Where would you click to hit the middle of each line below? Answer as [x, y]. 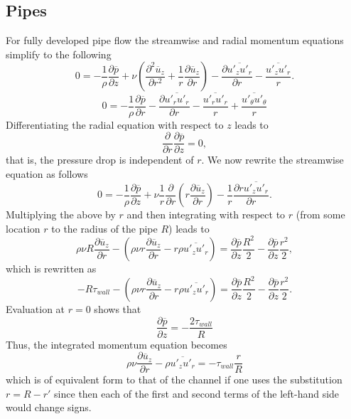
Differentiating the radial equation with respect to [115, 124]
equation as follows [47, 173]
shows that [118, 308]
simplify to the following [59, 54]
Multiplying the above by [61, 214]
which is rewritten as [51, 269]
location [23, 228]
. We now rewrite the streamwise [272, 160]
